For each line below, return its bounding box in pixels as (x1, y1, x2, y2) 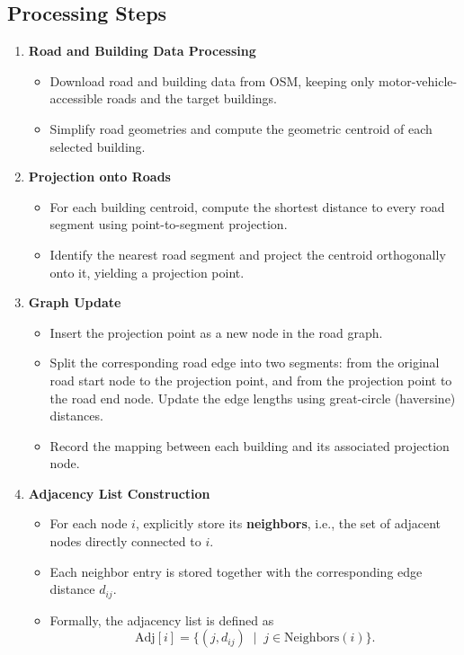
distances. (49, 406, 103, 425)
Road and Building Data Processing (28, 41, 256, 60)
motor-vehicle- (379, 71, 458, 90)
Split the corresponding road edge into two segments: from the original (49, 353, 440, 372)
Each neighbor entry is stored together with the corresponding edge (49, 562, 423, 580)
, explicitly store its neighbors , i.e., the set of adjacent (135, 514, 441, 533)
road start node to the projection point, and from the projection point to (49, 370, 452, 389)
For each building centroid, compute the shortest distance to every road (49, 197, 445, 216)
